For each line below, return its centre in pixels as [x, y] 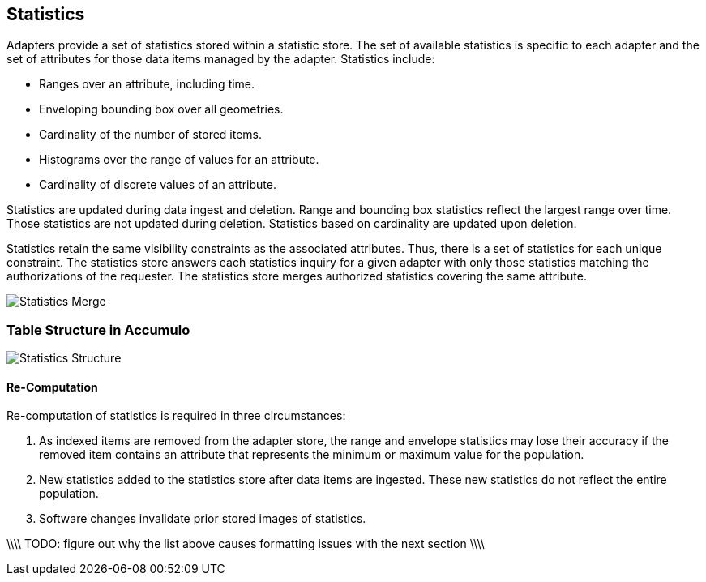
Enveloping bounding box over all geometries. [161, 109]
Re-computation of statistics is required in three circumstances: [176, 416]
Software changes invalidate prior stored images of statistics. [203, 519]
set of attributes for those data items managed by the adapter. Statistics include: [221, 59]
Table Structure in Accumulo [98, 330]
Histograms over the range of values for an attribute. [179, 160]
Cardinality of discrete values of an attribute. [158, 185]
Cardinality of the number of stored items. [151, 135]
